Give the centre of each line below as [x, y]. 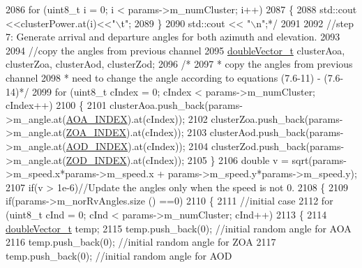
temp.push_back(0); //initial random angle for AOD [119, 255]
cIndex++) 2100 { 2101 [56, 105]
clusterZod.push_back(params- [278, 146]
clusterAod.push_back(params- [277, 132]
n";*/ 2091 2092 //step [305, 23]
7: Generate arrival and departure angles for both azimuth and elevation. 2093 [173, 37]
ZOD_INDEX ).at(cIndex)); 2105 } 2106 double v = [177, 159]
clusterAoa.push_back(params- [176, 105]
